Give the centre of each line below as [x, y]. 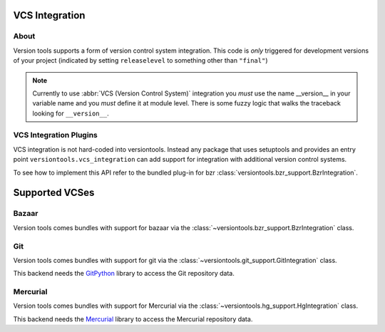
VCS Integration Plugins [55, 135]
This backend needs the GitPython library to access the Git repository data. [124, 274]
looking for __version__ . [71, 113]
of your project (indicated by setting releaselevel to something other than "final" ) [140, 61]
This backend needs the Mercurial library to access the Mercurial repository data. [133, 319]
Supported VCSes [54, 193]
